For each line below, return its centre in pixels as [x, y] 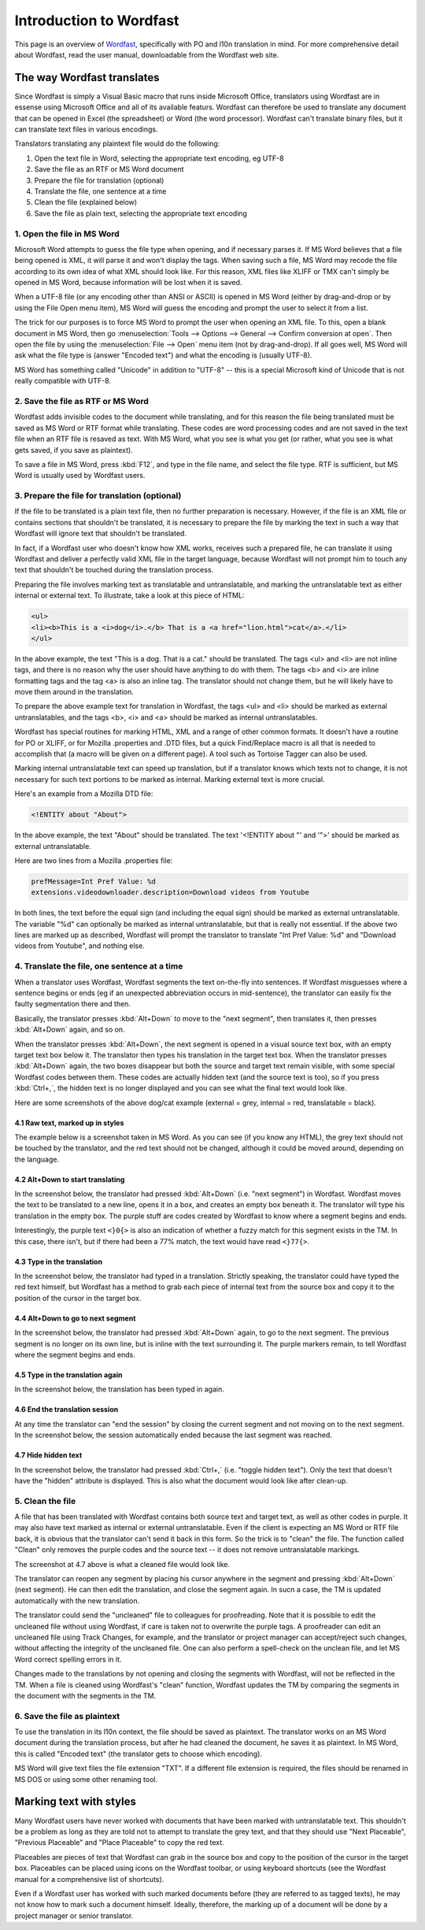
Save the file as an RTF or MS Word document [109, 169]
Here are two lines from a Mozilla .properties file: [94, 860]
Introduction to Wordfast [97, 20]
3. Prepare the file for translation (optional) [98, 496]
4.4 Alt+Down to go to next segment [75, 1318]
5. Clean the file [45, 1501]
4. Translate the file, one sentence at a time [99, 966]
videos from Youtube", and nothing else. [79, 946]
